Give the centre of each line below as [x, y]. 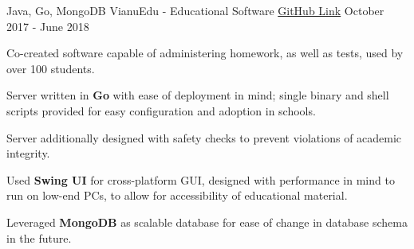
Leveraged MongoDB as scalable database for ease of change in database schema [207, 222]
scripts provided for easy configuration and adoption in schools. [161, 110]
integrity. [28, 153]
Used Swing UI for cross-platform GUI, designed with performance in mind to [201, 179]
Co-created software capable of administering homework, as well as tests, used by [205, 53]
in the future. [39, 237]
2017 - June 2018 [48, 26]
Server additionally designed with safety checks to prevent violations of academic [204, 137]
